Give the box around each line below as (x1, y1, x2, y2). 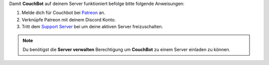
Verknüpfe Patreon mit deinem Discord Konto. (21, 16, 116, 22)
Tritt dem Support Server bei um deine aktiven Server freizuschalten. (21, 24, 163, 30)
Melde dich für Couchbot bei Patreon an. (21, 10, 106, 16)
